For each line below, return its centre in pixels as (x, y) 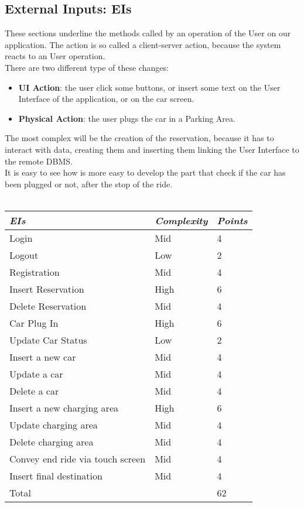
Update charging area (54, 424)
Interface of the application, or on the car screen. (106, 99)
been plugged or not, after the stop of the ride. (89, 184)
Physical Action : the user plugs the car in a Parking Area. (127, 118)
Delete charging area (52, 441)
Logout (24, 255)
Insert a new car (43, 357)
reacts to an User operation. (55, 56)
